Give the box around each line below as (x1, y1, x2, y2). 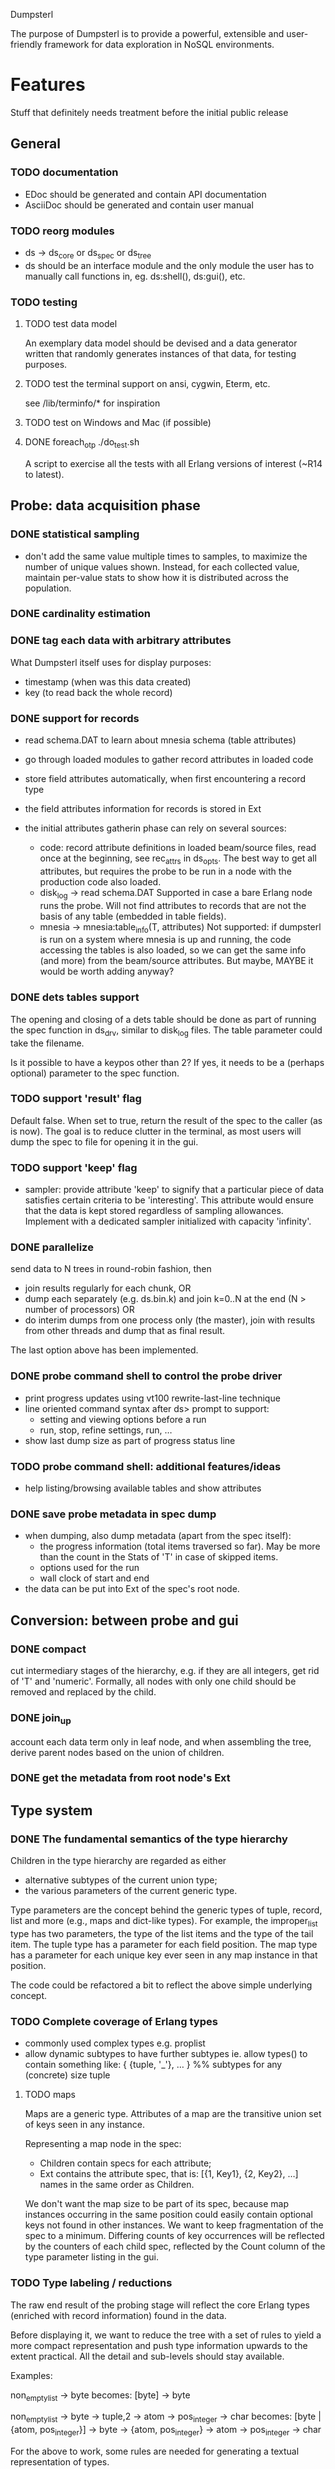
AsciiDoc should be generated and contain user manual (24, 199, 254, 211)
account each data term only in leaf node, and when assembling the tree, (10, 1735, 312, 1748)
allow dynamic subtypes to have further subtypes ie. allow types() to (24, 2048, 308, 2060)
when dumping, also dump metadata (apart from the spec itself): (24, 1530, 292, 1542)
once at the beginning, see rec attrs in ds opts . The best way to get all (39, 852, 317, 866)
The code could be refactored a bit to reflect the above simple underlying (10, 1979, 313, 1991)
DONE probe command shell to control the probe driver (10, 1369, 283, 1383)
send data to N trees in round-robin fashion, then (10, 1263, 212, 1275)
